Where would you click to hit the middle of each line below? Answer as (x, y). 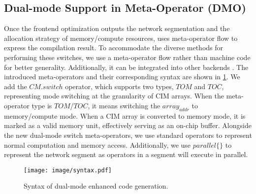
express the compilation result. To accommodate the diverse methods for (114, 48)
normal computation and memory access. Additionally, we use (97, 145)
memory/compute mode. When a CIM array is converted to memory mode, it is (125, 115)
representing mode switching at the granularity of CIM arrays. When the (114, 96)
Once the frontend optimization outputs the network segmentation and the (117, 28)
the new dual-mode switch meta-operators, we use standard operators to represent (128, 135)
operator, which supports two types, (119, 86)
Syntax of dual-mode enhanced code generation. (96, 186)
